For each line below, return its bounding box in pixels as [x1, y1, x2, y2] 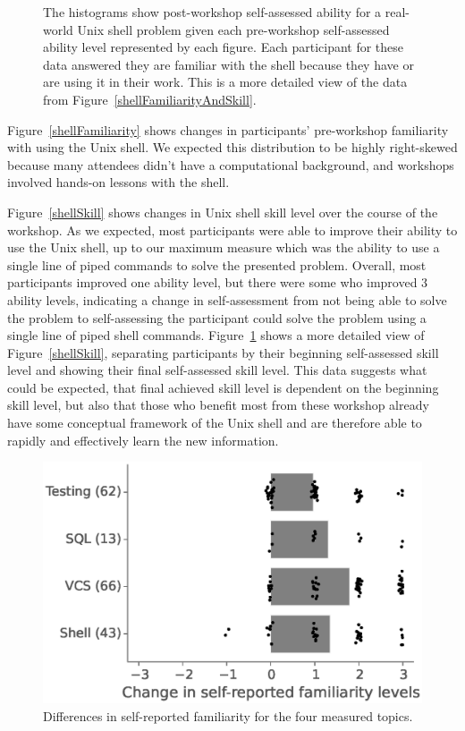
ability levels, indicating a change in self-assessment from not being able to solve [7, 290, 447, 309]
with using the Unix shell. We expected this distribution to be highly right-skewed [7, 138, 458, 157]
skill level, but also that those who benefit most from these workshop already [7, 395, 429, 414]
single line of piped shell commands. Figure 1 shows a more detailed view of [7, 326, 425, 344]
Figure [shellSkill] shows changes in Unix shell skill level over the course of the [7, 202, 438, 221]
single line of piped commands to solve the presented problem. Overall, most [7, 255, 427, 274]
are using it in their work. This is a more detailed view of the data [43, 72, 408, 91]
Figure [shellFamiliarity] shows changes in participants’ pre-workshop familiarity [7, 120, 449, 139]
